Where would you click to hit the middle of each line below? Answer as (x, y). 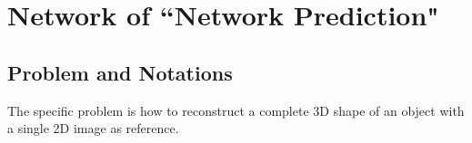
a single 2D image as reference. (93, 128)
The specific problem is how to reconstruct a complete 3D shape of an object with (236, 110)
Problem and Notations (120, 72)
